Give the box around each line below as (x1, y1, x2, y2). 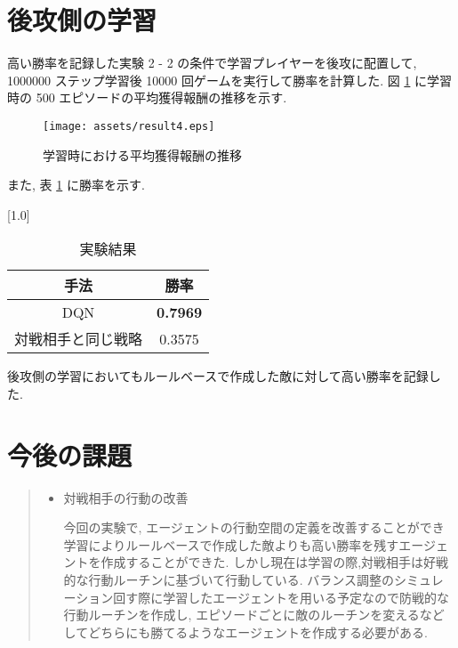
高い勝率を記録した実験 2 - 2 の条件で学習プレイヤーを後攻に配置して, (7, 53, 417, 72)
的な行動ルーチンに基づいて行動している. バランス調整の (63, 571, 395, 589)
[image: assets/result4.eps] (43, 119, 215, 133)
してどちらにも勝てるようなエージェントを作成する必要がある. (63, 622, 428, 641)
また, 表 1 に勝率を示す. (7, 175, 145, 194)
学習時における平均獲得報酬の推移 (43, 145, 242, 164)
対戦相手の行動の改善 (63, 488, 189, 506)
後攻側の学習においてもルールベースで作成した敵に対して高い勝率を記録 (7, 367, 429, 385)
